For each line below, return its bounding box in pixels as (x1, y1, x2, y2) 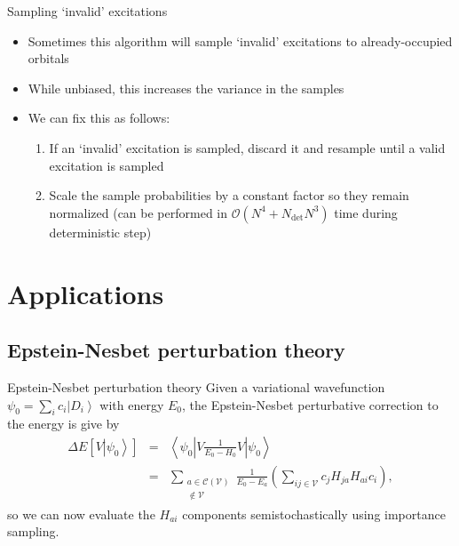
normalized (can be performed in (49, 203, 228, 221)
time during (334, 203, 398, 221)
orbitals (28, 49, 69, 68)
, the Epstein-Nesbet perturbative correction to (182, 395, 439, 414)
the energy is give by (7, 414, 120, 433)
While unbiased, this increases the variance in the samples (28, 78, 344, 97)
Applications (7, 275, 164, 311)
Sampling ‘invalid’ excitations (7, 2, 168, 20)
